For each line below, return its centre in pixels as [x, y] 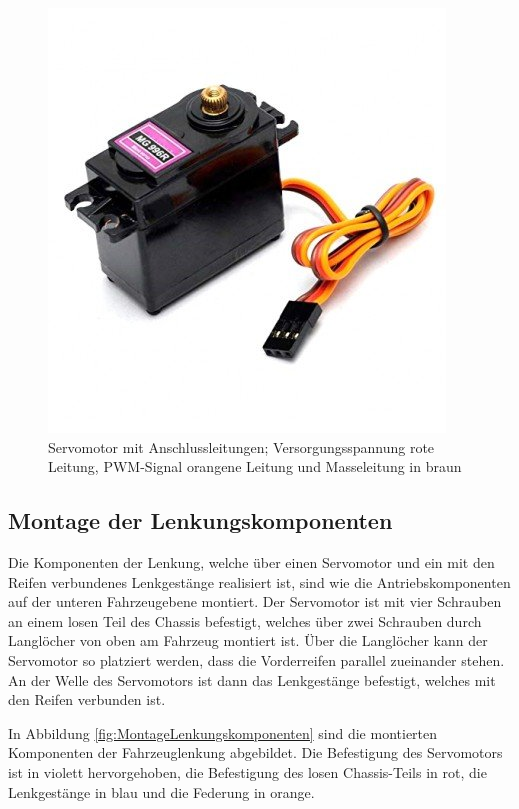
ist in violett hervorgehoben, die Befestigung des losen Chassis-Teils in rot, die [247, 771]
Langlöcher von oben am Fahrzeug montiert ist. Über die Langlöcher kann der [248, 640]
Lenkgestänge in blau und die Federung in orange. [161, 791]
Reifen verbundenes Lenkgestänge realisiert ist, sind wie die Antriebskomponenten [259, 581]
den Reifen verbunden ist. [87, 699]
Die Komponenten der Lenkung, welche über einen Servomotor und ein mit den [251, 561]
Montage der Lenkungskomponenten [200, 520]
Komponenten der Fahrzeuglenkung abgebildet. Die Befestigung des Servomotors [255, 752]
